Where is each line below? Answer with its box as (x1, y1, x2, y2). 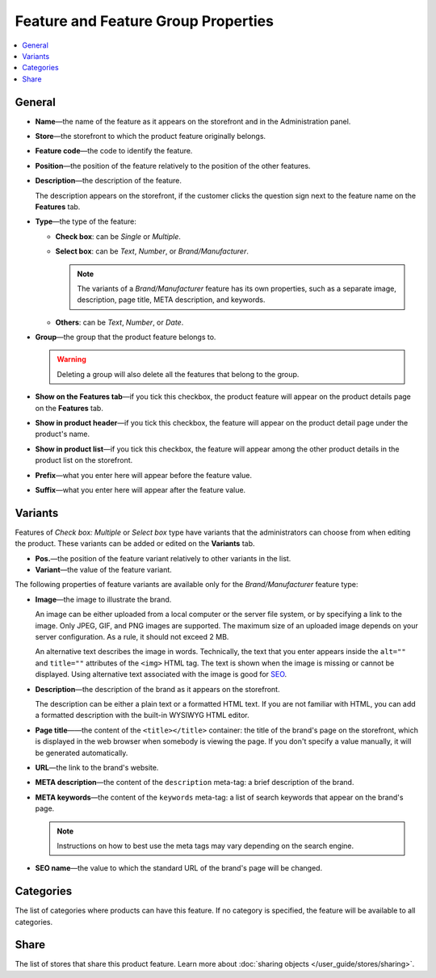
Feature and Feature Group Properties (15, 12, 275, 30)
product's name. (35, 429, 90, 439)
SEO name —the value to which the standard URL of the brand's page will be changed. (35, 863, 323, 873)
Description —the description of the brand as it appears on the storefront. (35, 684, 280, 694)
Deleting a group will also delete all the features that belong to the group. (57, 369, 300, 379)
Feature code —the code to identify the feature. (35, 146, 193, 156)
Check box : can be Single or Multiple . (55, 231, 182, 241)
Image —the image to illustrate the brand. (35, 594, 172, 604)
